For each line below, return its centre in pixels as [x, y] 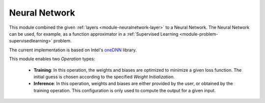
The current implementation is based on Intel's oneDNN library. [73, 50]
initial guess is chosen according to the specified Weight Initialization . [104, 77]
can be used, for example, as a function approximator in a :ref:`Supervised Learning [94, 34]
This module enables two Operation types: [52, 59]
